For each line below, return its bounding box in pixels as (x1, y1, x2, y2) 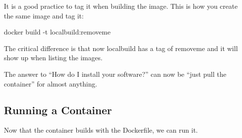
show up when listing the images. (4, 52, 103, 63)
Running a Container (4, 102, 112, 117)
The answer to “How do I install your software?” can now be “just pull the (4, 69, 226, 79)
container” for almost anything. (4, 78, 97, 88)
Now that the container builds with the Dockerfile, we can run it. (4, 125, 198, 135)
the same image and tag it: (4, 10, 84, 20)
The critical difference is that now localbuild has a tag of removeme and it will (4, 43, 238, 53)
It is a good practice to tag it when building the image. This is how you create (4, 1, 238, 11)
